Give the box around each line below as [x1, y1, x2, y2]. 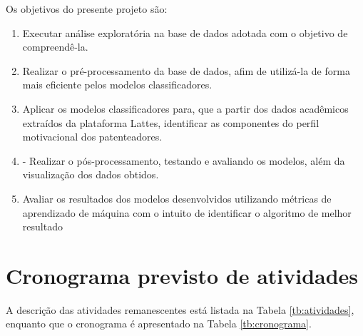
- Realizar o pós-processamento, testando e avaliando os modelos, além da [22, 153, 345, 168]
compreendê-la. [22, 39, 88, 54]
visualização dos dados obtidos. [22, 167, 159, 182]
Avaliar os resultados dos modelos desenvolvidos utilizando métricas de [22, 190, 332, 205]
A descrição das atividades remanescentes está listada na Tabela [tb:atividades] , [6, 302, 354, 317]
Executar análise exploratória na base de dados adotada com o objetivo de [22, 25, 348, 40]
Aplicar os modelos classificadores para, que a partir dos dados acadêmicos [22, 101, 349, 116]
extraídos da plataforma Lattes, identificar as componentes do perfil [22, 115, 319, 130]
